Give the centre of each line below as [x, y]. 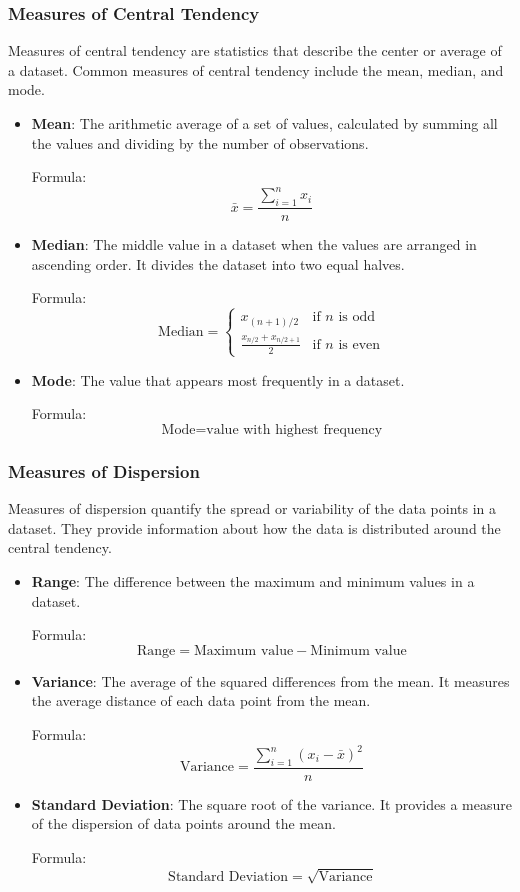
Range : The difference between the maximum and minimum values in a [253, 580]
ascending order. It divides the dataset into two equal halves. [218, 263]
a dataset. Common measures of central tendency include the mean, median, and [256, 69]
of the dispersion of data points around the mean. [183, 823]
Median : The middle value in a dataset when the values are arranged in [254, 244]
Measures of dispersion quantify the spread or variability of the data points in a [252, 508]
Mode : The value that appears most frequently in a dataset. [218, 379]
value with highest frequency [294, 429]
